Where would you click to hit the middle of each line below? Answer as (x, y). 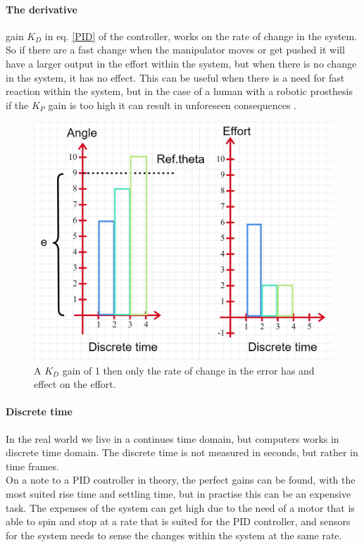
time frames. (32, 466)
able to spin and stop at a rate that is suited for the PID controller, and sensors (178, 521)
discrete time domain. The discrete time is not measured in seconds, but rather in (182, 452)
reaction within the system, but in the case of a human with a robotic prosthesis (179, 91)
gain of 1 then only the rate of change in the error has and (188, 370)
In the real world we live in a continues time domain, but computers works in (172, 438)
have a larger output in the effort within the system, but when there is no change (181, 63)
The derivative (42, 9)
